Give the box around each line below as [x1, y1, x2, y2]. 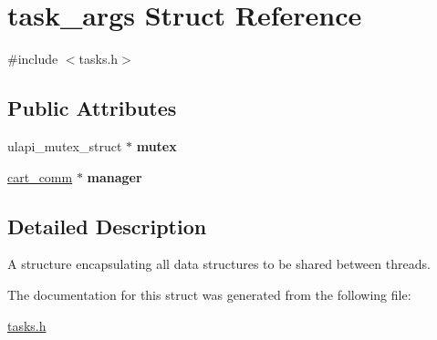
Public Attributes [7, 94, 177, 122]
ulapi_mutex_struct [7, 136, 122, 155]
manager [87, 167, 142, 186]
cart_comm [7, 167, 73, 186]
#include [7, 49, 58, 68]
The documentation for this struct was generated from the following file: [7, 284, 411, 304]
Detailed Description [7, 211, 207, 240]
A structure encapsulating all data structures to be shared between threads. [7, 254, 431, 273]
